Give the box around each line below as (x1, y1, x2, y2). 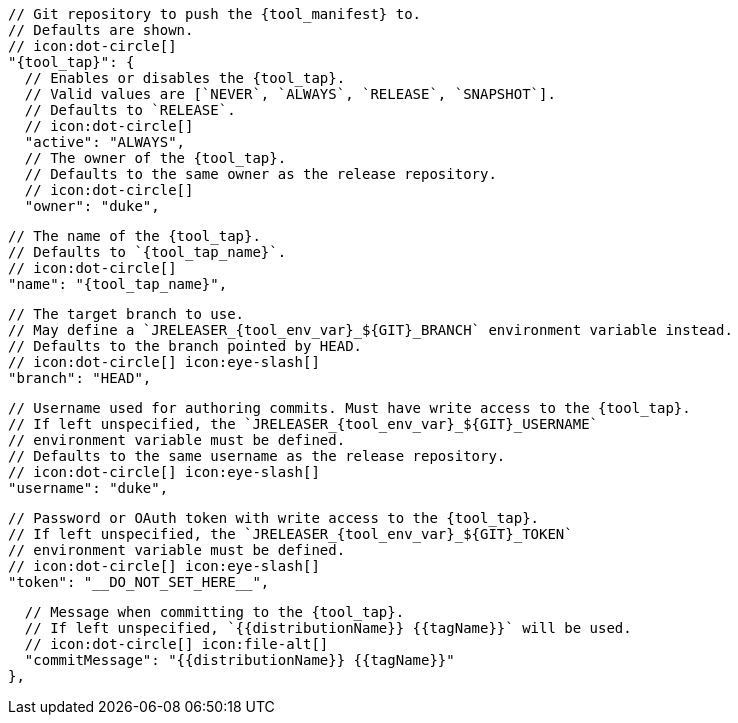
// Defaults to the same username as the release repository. (8, 448, 506, 464)
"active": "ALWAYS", (24, 134, 186, 150)
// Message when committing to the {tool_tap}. (24, 604, 405, 620)
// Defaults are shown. (8, 22, 194, 38)
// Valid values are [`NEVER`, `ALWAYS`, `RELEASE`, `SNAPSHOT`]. (24, 86, 556, 102)
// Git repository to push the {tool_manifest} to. (8, 6, 422, 22)
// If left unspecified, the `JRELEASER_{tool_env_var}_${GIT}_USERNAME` (8, 416, 599, 432)
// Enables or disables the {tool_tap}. (24, 70, 346, 86)
